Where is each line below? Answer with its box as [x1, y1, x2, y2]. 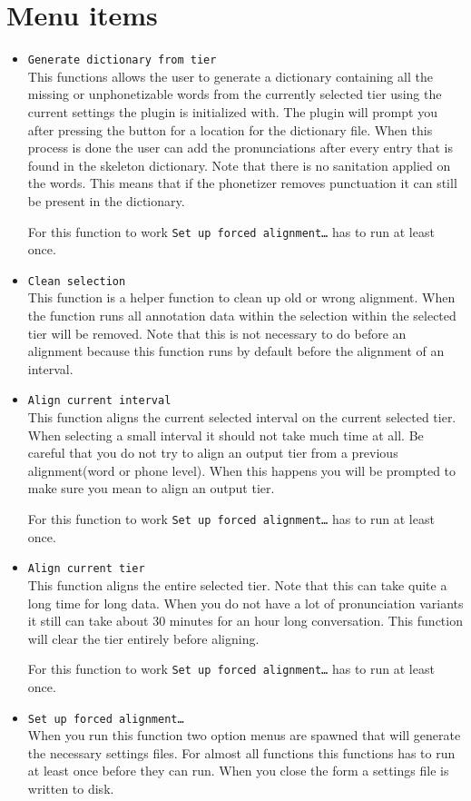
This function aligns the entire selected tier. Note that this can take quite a [27, 575, 447, 594]
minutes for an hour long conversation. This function [169, 611, 463, 630]
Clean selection [27, 274, 126, 288]
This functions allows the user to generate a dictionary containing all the [27, 66, 433, 85]
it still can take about [27, 611, 149, 630]
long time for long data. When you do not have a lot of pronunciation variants [27, 593, 464, 612]
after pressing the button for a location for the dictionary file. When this [27, 120, 433, 139]
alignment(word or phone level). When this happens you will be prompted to [27, 460, 456, 480]
